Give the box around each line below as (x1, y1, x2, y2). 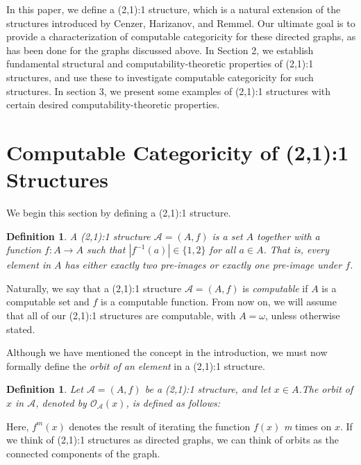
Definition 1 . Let (6, 382, 83, 396)
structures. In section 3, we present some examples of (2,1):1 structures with (6, 83, 331, 98)
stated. (6, 321, 35, 336)
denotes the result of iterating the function (69, 418, 251, 433)
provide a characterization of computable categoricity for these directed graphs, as (6, 29, 356, 44)
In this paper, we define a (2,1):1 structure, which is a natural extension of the (6, 2, 341, 16)
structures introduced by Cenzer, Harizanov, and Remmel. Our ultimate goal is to (6, 15, 355, 30)
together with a (257, 228, 320, 243)
